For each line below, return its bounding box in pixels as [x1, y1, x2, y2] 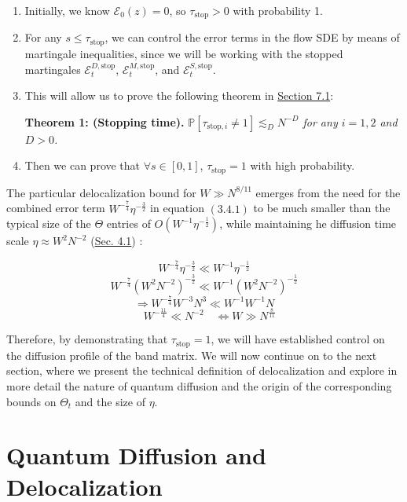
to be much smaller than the [253, 200, 390, 216]
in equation [150, 200, 204, 216]
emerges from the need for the [255, 184, 401, 200]
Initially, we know [24, 2, 110, 18]
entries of [106, 215, 151, 232]
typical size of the [6, 215, 91, 232]
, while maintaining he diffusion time [219, 215, 397, 232]
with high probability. [250, 157, 355, 174]
